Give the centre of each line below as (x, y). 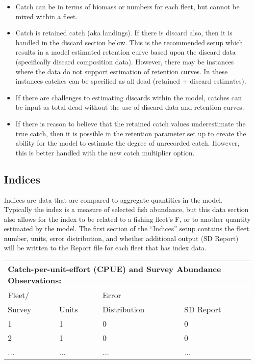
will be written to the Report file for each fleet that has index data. (105, 248)
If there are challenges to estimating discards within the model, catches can (129, 97)
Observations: (35, 280)
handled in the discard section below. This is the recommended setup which (129, 42)
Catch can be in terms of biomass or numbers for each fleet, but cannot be (127, 6)
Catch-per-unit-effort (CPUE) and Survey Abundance (115, 269)
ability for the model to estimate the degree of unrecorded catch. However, (127, 143)
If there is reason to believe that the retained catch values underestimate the (130, 123)
